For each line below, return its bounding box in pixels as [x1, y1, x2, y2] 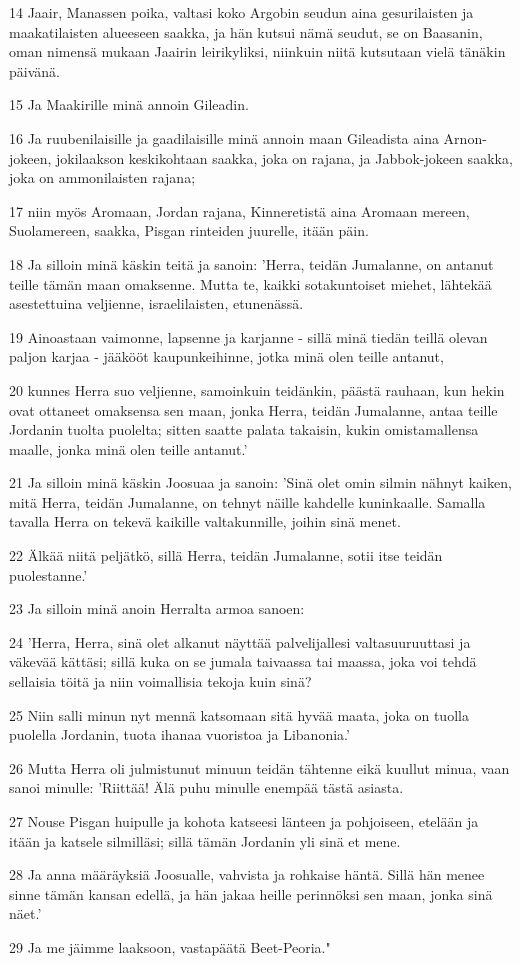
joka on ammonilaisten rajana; [9, 167, 196, 188]
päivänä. [9, 60, 60, 81]
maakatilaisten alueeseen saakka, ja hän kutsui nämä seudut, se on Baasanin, [9, 21, 483, 42]
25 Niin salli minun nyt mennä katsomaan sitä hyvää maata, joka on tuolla [9, 704, 469, 725]
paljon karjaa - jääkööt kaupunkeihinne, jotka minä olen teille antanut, [9, 346, 444, 367]
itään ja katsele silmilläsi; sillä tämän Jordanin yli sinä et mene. [9, 830, 401, 851]
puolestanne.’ [9, 564, 88, 585]
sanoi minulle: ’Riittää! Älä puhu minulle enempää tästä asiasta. [9, 777, 404, 798]
